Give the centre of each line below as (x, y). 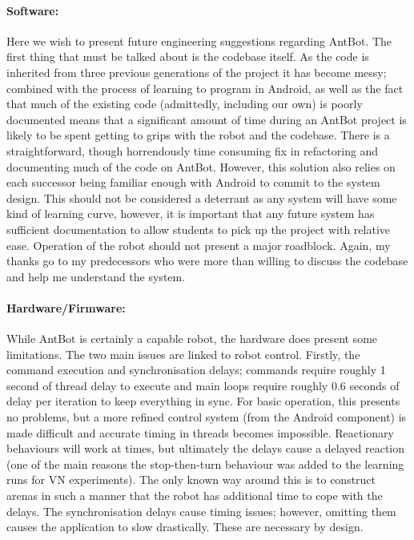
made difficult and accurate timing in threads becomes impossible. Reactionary (200, 432)
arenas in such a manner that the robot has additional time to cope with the (195, 496)
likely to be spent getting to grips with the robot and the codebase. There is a (198, 135)
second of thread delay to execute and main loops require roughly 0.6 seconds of (203, 385)
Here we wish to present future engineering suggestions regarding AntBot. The (199, 40)
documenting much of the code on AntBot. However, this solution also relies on (201, 166)
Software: (33, 10)
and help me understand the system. (96, 276)
